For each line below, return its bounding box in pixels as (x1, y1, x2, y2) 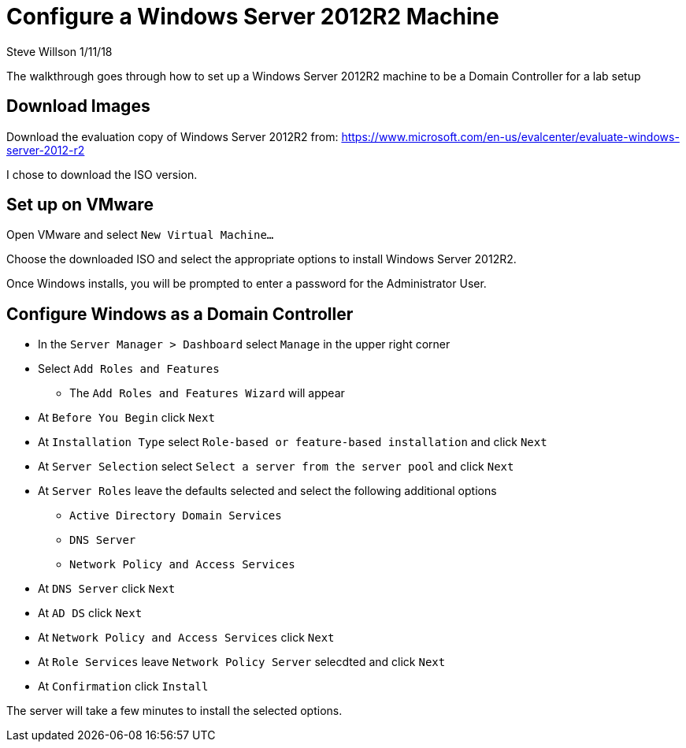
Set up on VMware (6, 195, 154, 215)
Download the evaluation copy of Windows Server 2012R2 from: (6, 129, 339, 143)
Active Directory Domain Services (69, 509, 282, 523)
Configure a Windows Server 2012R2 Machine (6, 3, 499, 30)
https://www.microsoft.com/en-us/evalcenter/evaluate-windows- (341, 129, 680, 143)
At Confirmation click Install (38, 679, 209, 694)
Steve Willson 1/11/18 (6, 44, 113, 58)
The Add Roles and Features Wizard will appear (69, 386, 345, 400)
